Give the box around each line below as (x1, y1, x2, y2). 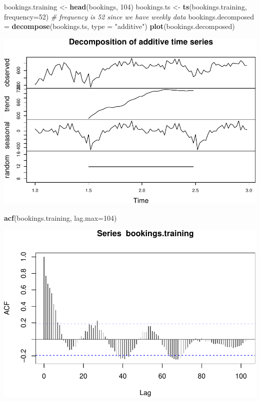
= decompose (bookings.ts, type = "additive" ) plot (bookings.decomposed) (4, 21, 235, 31)
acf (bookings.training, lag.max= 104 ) (4, 212, 117, 223)
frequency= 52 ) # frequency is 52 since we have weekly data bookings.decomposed (4, 11, 254, 21)
